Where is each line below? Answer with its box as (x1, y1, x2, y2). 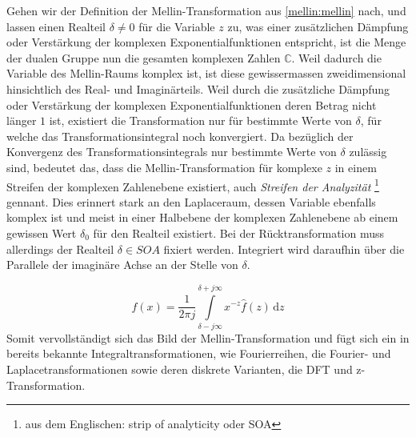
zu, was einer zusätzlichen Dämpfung (227, 18, 409, 34)
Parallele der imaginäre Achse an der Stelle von (6, 256, 238, 273)
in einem (334, 158, 377, 175)
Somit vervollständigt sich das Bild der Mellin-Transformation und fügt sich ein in (6, 329, 410, 346)
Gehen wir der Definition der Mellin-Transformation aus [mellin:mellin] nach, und (6, 2, 406, 18)
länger (6, 112, 37, 129)
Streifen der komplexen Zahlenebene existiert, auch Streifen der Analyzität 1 (6, 175, 379, 194)
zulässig (349, 143, 387, 160)
